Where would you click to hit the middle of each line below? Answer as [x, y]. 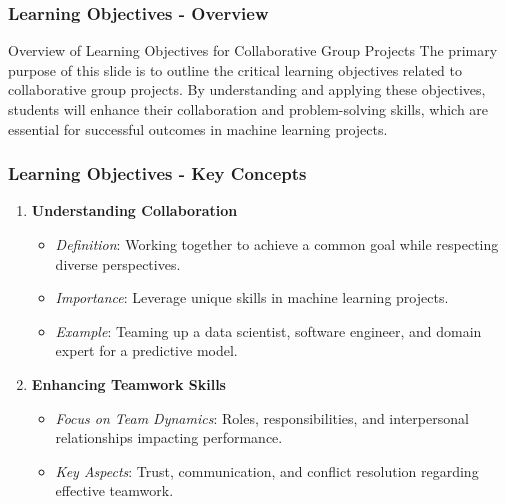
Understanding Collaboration [134, 210]
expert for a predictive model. [146, 350]
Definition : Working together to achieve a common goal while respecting [277, 244]
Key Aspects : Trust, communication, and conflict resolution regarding [267, 470]
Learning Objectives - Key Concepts [157, 173]
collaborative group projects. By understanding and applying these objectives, [247, 89]
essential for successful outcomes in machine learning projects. [198, 128]
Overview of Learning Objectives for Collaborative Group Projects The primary [253, 50]
